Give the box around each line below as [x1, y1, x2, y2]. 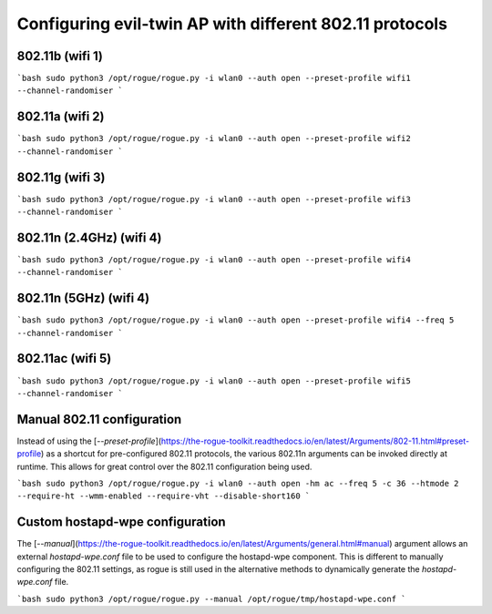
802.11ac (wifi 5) [16, 351, 112, 366]
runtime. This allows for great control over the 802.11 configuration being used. [16, 461, 313, 472]
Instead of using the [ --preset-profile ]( [16, 435, 162, 446]
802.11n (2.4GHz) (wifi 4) [16, 230, 162, 245]
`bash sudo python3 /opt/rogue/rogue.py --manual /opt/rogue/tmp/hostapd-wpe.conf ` [16, 593, 406, 604]
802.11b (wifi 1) [16, 48, 104, 64]
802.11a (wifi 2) [16, 109, 105, 125]
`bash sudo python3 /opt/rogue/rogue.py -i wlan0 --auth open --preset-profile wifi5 [16, 375, 412, 386]
